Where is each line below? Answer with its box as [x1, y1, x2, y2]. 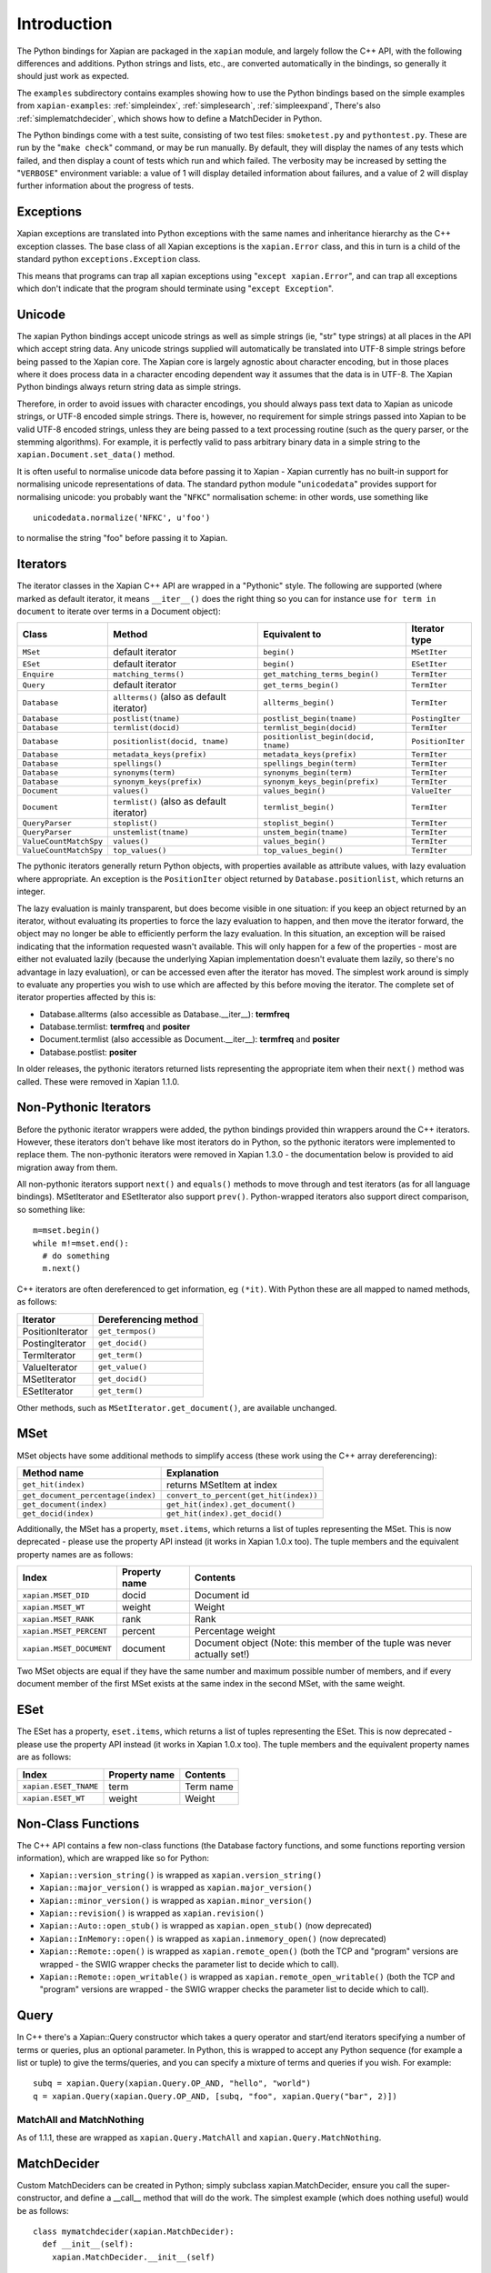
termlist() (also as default [113, 796, 226, 808]
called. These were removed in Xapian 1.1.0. [16, 1076, 180, 1086]
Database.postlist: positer [39, 1046, 137, 1057]
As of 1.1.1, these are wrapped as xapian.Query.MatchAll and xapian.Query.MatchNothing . [16, 2132, 382, 2143]
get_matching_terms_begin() [263, 669, 379, 679]
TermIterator [22, 1348, 76, 1361]
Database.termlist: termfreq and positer [39, 1021, 191, 1032]
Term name [185, 1780, 234, 1793]
